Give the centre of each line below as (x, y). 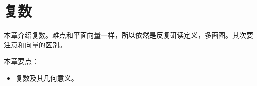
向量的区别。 (45, 44)
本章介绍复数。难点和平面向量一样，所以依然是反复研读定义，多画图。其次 (125, 35)
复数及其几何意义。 (47, 77)
